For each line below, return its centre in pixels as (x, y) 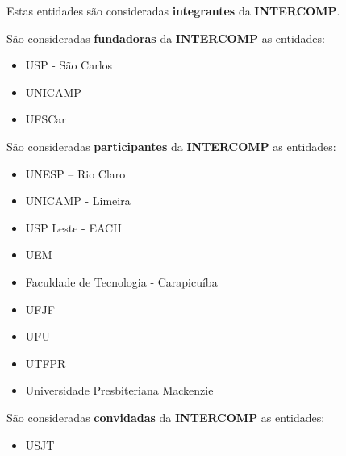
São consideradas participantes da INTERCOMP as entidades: (171, 146)
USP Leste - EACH (73, 227)
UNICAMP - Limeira (78, 201)
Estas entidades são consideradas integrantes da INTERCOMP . (173, 10)
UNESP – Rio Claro (75, 173)
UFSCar (46, 119)
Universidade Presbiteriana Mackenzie (119, 390)
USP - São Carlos (69, 65)
